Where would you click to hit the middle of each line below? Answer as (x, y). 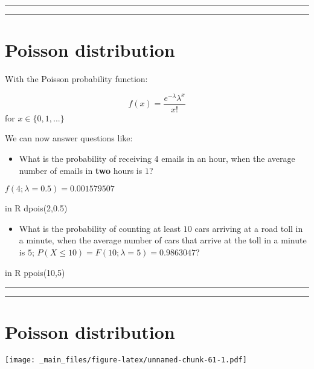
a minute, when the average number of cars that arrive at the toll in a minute (163, 240)
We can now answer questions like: (69, 138)
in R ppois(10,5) (35, 272)
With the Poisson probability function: (76, 79)
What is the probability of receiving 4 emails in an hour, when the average (157, 159)
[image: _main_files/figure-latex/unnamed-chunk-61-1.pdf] (126, 360)
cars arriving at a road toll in (249, 228)
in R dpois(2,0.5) (36, 208)
